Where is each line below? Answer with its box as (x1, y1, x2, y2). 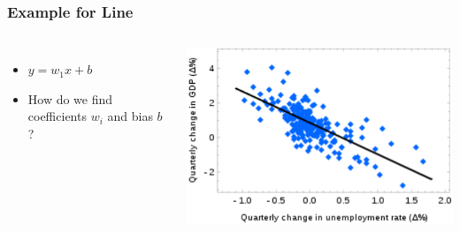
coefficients (27, 107, 87, 125)
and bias (107, 107, 153, 125)
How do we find (27, 89, 113, 108)
